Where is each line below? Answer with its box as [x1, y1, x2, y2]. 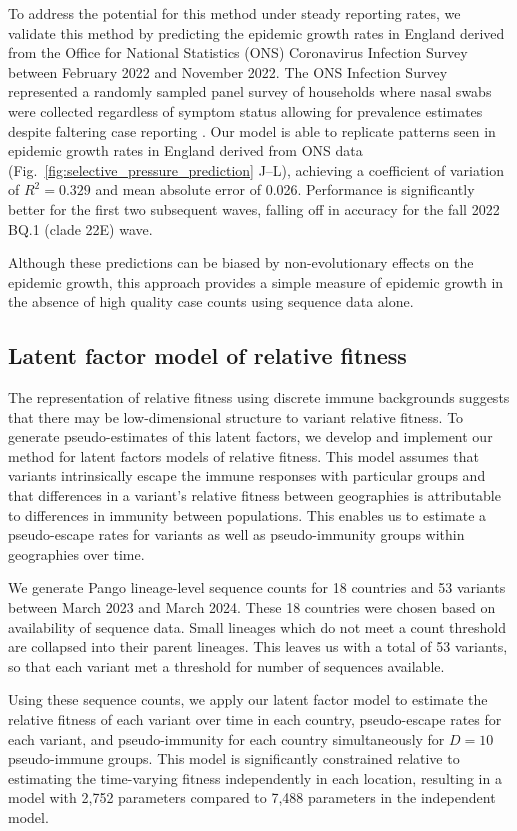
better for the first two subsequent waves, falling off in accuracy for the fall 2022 [8, 198, 500, 219]
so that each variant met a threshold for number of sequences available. [8, 655, 445, 676]
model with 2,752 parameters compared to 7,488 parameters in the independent [8, 787, 496, 808]
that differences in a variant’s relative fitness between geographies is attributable [8, 485, 501, 506]
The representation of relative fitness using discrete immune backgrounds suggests [8, 387, 510, 408]
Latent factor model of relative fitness [8, 340, 407, 371]
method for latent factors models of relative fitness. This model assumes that [8, 445, 479, 466]
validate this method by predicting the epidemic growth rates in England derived [8, 22, 505, 43]
